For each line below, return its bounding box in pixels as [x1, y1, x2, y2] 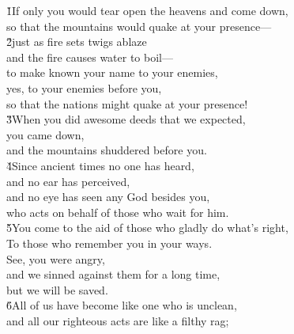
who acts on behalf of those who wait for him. [6, 203, 229, 220]
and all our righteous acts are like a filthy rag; [6, 312, 229, 328]
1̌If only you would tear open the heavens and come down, [6, 2, 288, 18]
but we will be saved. [6, 281, 108, 298]
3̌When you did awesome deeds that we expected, [6, 111, 246, 127]
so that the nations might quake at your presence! [6, 95, 248, 112]
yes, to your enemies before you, [6, 79, 162, 96]
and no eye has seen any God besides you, [6, 188, 210, 205]
